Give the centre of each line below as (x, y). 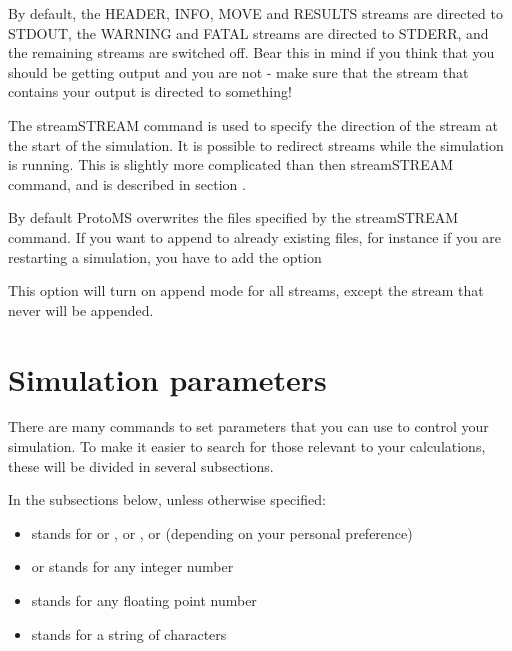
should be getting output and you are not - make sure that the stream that (238, 71)
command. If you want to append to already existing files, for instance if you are (255, 236)
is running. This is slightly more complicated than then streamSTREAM (231, 164)
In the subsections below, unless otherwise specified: (167, 499)
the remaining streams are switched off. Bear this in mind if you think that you (251, 52)
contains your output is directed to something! (150, 91)
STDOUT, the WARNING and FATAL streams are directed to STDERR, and (248, 32)
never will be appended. (81, 309)
